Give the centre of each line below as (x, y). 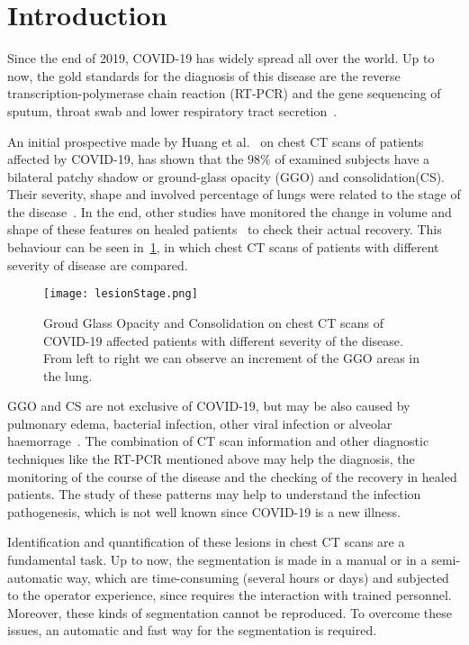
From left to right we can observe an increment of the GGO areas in (231, 358)
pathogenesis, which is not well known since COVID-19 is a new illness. (204, 511)
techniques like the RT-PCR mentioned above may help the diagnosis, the (211, 459)
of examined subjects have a (352, 159)
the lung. (68, 375)
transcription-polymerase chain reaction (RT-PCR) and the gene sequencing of (224, 93)
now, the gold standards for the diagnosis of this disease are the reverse (204, 75)
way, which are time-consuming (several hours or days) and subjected (258, 577)
